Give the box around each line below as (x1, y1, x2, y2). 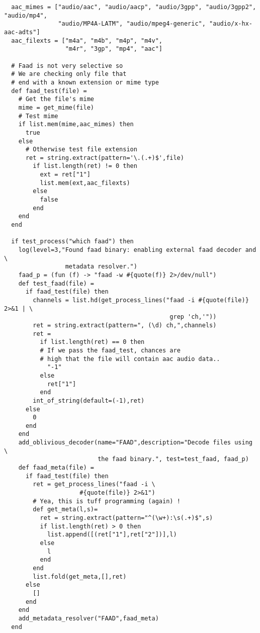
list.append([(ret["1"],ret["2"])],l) (47, 531, 177, 538)
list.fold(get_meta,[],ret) (33, 573, 127, 580)
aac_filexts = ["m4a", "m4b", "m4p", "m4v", (11, 37, 162, 44)
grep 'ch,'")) (169, 313, 217, 321)
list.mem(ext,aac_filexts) (40, 179, 130, 187)
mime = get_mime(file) (18, 104, 94, 111)
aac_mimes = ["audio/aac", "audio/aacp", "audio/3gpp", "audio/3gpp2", (11, 4, 256, 11)
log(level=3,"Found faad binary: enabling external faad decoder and (18, 246, 256, 254)
